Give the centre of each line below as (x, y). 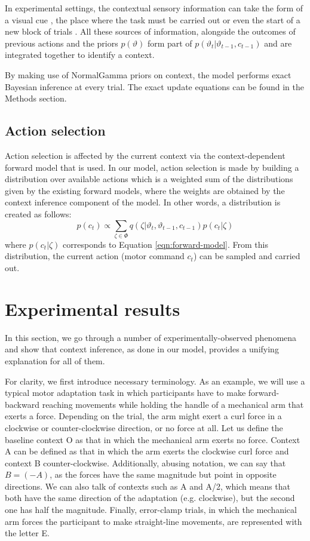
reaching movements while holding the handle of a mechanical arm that (173, 404)
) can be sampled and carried (247, 256)
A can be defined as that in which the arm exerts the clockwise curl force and (147, 451)
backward (22, 404)
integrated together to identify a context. (80, 55)
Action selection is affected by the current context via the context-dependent (145, 155)
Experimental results (93, 308)
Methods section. (36, 98)
